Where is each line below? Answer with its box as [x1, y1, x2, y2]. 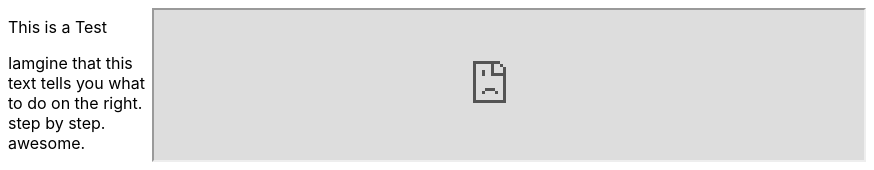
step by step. [8, 113, 106, 133]
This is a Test [8, 17, 107, 37]
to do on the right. [8, 93, 143, 113]
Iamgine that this [8, 53, 133, 73]
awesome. [8, 133, 86, 153]
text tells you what [8, 73, 145, 93]
